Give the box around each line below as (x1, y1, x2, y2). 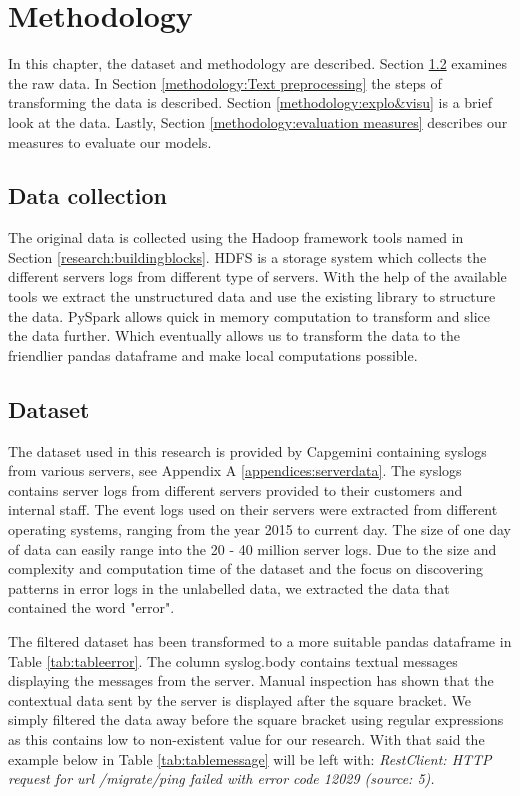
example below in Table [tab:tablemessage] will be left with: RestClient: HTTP (8, 748, 492, 769)
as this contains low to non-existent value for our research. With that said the (8, 728, 485, 749)
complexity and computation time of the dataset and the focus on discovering (8, 558, 484, 579)
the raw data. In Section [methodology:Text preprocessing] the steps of (8, 72, 442, 93)
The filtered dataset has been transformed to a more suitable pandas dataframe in (8, 631, 512, 651)
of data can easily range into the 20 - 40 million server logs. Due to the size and (8, 538, 497, 559)
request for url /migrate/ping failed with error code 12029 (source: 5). (8, 768, 435, 789)
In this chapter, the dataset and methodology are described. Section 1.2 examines (8, 53, 507, 74)
